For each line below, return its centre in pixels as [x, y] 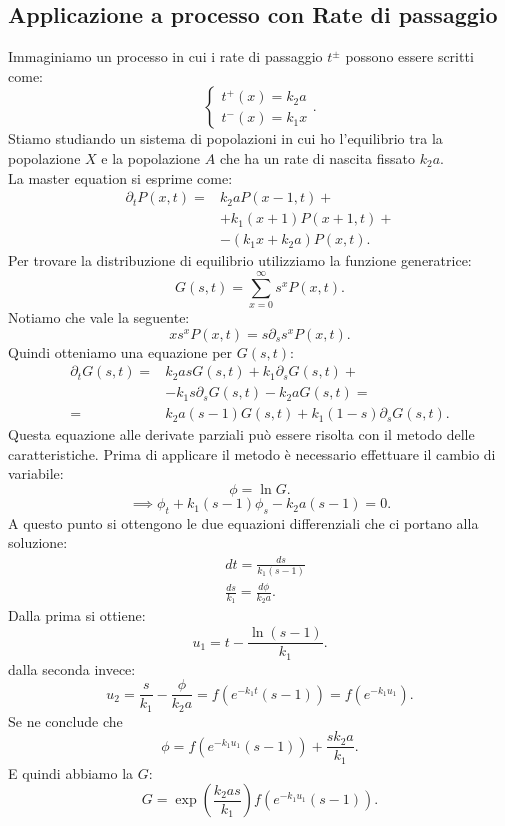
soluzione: [38, 542]
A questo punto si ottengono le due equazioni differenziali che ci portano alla [243, 522]
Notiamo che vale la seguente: [99, 316]
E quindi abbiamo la [71, 772]
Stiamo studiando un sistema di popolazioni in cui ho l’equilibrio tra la [225, 138]
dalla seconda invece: [72, 668]
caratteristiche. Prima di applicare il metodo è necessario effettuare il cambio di [252, 453]
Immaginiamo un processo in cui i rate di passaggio [165, 56]
